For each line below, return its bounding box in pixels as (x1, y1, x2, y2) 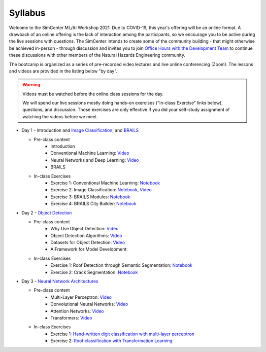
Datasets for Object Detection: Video (50, 240, 125, 246)
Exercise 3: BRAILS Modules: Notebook (50, 194, 131, 200)
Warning (22, 82, 40, 88)
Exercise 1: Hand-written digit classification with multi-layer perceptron (50, 331, 195, 337)
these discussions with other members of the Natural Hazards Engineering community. (9, 52, 186, 58)
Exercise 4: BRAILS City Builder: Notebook (50, 201, 136, 207)
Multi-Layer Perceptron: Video (50, 294, 112, 300)
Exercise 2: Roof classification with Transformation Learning (50, 338, 172, 344)
